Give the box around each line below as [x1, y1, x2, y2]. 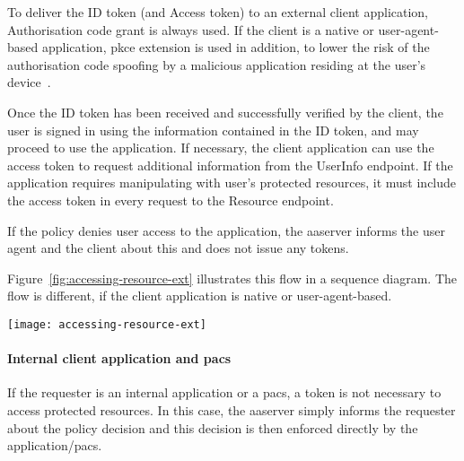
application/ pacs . [7, 436, 102, 455]
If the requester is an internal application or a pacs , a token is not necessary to [7, 383, 442, 402]
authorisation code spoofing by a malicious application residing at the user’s [7, 55, 426, 74]
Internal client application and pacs [7, 349, 232, 368]
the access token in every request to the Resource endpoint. [7, 190, 334, 209]
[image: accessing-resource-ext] [7, 317, 206, 331]
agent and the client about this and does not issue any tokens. [7, 239, 349, 257]
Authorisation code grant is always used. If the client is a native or [7, 20, 374, 39]
